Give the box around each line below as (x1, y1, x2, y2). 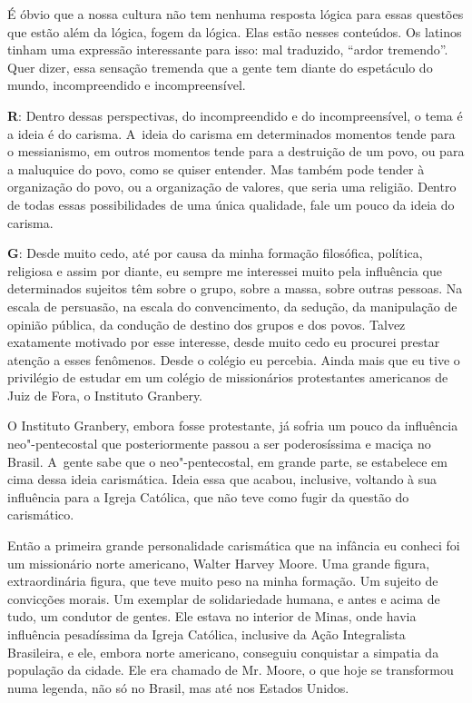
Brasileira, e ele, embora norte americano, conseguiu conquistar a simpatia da (7, 642, 439, 661)
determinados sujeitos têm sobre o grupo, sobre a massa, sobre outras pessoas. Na (7, 279, 463, 298)
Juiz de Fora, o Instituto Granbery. (7, 385, 202, 404)
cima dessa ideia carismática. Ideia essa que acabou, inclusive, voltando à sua (7, 470, 438, 489)
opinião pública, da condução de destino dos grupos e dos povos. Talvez (7, 314, 406, 333)
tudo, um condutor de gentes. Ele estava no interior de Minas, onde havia (7, 607, 417, 626)
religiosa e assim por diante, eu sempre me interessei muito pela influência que (7, 261, 442, 280)
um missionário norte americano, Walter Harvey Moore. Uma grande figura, (7, 553, 430, 572)
